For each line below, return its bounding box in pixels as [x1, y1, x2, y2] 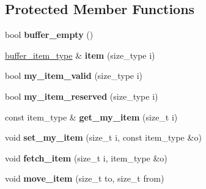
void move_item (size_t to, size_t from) [5, 172, 164, 185]
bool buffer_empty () [5, 28, 94, 41]
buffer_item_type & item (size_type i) [5, 48, 155, 61]
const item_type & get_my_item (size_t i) [5, 110, 178, 123]
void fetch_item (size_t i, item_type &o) [5, 151, 167, 164]
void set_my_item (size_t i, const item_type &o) [5, 131, 202, 144]
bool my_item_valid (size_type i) [5, 69, 143, 82]
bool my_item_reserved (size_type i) [5, 89, 158, 102]
